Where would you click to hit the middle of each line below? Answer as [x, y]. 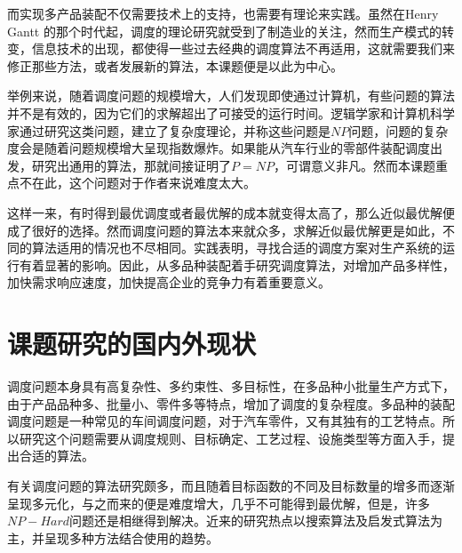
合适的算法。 [56, 456]
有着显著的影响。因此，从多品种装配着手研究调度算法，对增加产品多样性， [237, 264]
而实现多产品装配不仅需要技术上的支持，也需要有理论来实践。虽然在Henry [223, 13]
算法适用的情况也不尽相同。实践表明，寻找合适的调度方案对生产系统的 [237, 248]
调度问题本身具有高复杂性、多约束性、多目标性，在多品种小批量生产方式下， [231, 386]
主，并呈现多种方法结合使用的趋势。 [113, 537]
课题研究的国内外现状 [132, 344]
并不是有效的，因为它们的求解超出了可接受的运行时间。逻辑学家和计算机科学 [231, 112]
